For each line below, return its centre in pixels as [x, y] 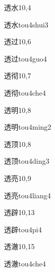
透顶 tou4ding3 [27, 161]
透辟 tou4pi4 [23, 229]
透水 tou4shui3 [26, 24]
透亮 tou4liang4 [28, 195]
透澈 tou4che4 [25, 263]
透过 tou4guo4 [26, 58]
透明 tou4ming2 [28, 127]
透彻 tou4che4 [25, 92]
